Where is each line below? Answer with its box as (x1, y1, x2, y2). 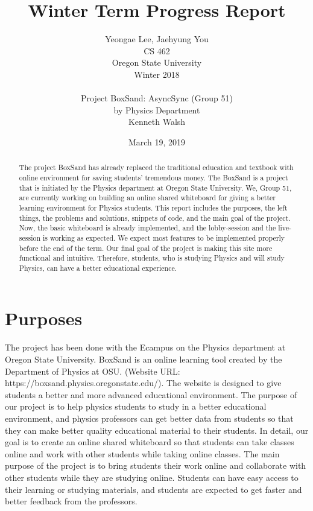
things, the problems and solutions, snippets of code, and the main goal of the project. (19, 212, 291, 223)
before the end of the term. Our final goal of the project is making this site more (19, 243, 273, 253)
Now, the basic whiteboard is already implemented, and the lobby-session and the (19, 223, 276, 233)
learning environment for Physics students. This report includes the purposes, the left (19, 202, 288, 212)
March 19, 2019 (128, 135, 186, 148)
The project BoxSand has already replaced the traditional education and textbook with (19, 162, 294, 173)
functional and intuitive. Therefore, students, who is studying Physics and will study (19, 253, 285, 263)
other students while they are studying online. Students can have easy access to (5, 471, 299, 483)
